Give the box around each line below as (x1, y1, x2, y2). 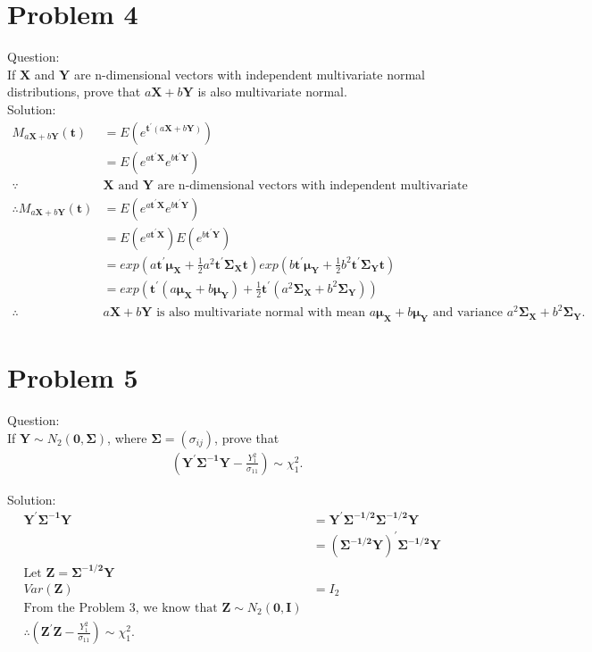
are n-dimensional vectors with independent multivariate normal (73, 64, 426, 83)
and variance (432, 306, 503, 320)
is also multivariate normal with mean (156, 306, 366, 320)
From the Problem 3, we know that (23, 602, 218, 615)
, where (107, 428, 147, 447)
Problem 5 (7, 359, 138, 396)
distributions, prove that (7, 82, 141, 101)
